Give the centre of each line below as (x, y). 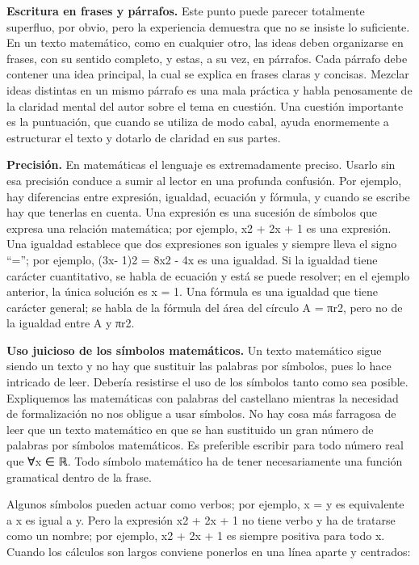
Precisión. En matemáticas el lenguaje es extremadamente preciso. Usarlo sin (201, 164)
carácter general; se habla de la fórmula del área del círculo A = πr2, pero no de (205, 307)
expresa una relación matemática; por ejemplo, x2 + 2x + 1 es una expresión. (199, 228)
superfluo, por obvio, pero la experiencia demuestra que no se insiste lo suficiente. (208, 26)
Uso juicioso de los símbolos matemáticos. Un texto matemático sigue (194, 350)
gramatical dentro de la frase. (79, 476)
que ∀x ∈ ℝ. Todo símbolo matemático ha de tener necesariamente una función (205, 461)
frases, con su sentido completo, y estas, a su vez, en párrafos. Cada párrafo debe (207, 58)
